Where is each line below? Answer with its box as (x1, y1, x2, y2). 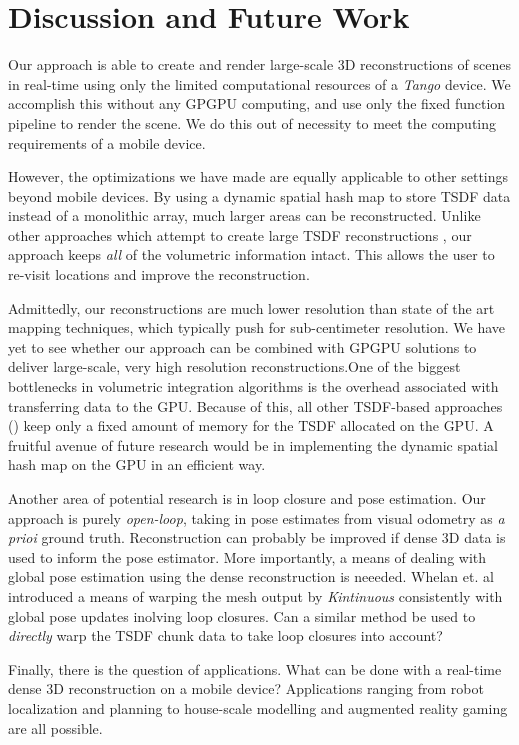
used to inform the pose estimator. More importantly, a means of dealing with (8, 546, 487, 567)
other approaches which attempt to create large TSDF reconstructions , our (8, 224, 472, 245)
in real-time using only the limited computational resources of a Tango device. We (8, 73, 511, 94)
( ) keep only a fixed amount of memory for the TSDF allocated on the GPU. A (8, 415, 494, 436)
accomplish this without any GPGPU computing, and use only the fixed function (8, 93, 506, 114)
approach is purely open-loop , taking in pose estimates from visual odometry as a (8, 507, 505, 528)
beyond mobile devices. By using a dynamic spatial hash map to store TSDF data (8, 185, 511, 206)
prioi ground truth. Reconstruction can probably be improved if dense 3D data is (8, 527, 506, 548)
